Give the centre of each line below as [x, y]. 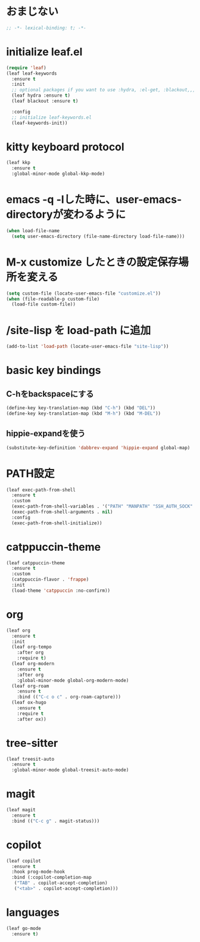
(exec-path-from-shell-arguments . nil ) [62, 512]
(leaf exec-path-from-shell [41, 490]
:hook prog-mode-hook [38, 872]
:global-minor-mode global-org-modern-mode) [73, 680]
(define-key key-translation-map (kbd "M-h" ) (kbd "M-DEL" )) [84, 413]
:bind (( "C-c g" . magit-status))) [56, 821]
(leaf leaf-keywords [32, 73]
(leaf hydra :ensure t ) [41, 95]
